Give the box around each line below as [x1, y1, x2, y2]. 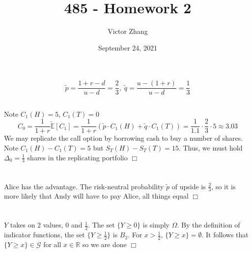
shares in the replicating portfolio [27, 152, 128, 162]
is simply [142, 220, 169, 230]
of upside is [171, 181, 206, 191]
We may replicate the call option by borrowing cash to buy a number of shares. [4, 133, 243, 143]
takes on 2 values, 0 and [10, 220, 83, 230]
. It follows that [201, 229, 249, 240]
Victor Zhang [108, 26, 148, 36]
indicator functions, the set [4, 229, 85, 240]
